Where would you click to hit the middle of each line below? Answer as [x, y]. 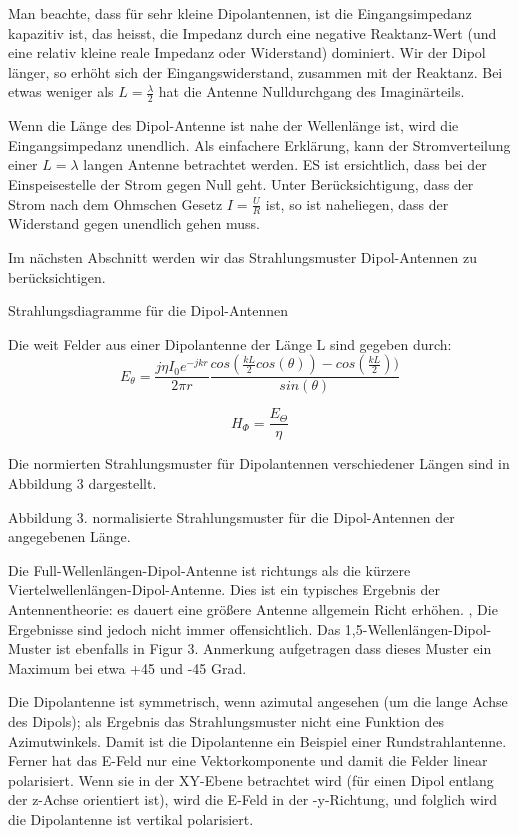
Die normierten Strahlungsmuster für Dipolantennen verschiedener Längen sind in [259, 463]
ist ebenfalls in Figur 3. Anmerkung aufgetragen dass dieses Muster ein [273, 648]
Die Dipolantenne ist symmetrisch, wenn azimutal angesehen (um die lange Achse [258, 701]
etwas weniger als [61, 91]
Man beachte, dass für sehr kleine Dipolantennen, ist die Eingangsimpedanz [240, 13]
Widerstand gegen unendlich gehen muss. [134, 223]
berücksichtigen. [57, 276]
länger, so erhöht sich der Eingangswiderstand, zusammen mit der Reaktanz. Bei [255, 71]
